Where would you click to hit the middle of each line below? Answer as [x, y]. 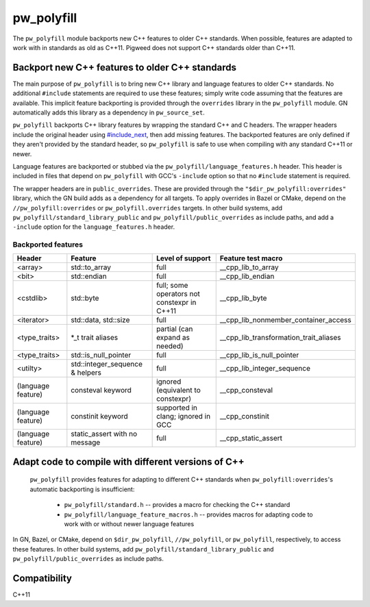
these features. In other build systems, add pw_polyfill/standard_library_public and [143, 549]
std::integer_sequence [107, 364]
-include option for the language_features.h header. [94, 227]
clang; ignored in [184, 417]
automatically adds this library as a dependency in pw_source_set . [109, 112]
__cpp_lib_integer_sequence [265, 369]
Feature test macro [251, 258]
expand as [173, 338]
